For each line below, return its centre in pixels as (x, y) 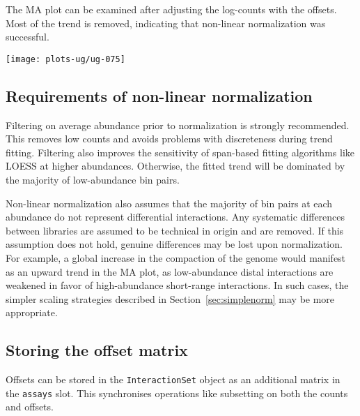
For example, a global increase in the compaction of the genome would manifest (176, 257)
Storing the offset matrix (97, 350)
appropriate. (32, 312)
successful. (28, 37)
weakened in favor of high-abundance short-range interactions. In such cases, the (177, 285)
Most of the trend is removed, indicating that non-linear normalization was (166, 23)
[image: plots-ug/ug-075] (65, 59)
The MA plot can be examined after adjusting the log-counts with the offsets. (171, 9)
